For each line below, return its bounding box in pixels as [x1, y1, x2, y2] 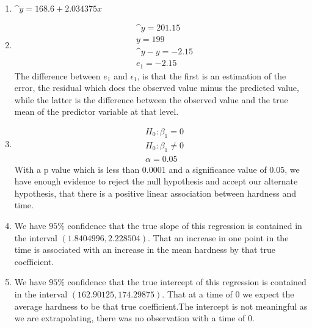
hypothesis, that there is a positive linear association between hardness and [14, 186, 296, 199]
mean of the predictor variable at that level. [14, 105, 179, 118]
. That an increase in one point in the [148, 231, 289, 244]
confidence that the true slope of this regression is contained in [67, 219, 302, 232]
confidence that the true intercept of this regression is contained [67, 275, 307, 288]
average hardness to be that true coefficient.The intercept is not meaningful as [14, 299, 308, 312]
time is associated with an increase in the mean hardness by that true [14, 243, 275, 256]
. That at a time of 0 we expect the [162, 287, 294, 300]
